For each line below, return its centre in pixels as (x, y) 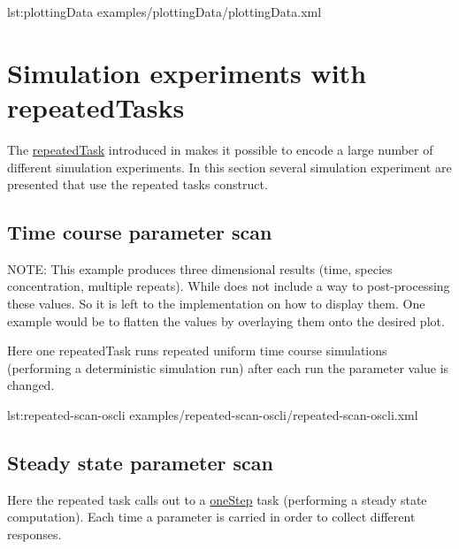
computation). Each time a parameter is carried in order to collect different (211, 517)
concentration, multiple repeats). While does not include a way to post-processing (229, 286)
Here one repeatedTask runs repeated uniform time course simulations (197, 351)
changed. (31, 385)
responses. (34, 534)
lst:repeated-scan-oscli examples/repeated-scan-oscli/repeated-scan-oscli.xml (213, 415)
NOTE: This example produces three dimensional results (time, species (200, 268)
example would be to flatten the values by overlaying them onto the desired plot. (226, 320)
